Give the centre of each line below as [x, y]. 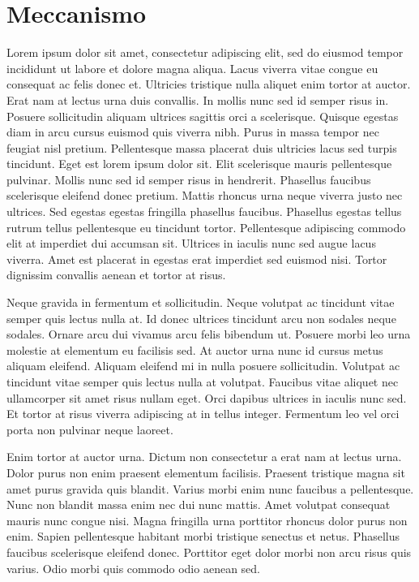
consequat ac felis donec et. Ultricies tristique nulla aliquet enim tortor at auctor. [209, 84]
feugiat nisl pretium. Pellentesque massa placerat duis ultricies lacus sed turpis [202, 147]
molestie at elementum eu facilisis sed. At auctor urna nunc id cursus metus [195, 349]
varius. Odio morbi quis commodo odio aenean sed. [133, 568]
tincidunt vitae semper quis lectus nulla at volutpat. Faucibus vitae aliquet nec [203, 382]
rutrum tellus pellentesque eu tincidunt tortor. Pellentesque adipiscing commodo [206, 227]
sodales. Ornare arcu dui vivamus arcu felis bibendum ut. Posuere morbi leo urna [209, 334]
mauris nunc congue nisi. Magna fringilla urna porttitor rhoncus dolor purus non [207, 520]
